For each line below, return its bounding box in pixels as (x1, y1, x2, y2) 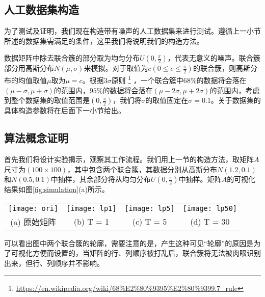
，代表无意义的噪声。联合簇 (167, 52, 260, 63)
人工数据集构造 (4, 2, 79, 17)
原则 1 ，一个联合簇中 (111, 73, 183, 86)
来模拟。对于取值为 (84, 63, 148, 73)
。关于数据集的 (210, 95, 261, 105)
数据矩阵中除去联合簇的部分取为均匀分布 (4, 52, 140, 63)
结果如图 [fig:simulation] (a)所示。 (4, 184, 109, 195)
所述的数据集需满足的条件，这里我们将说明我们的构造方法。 (4, 35, 204, 46)
